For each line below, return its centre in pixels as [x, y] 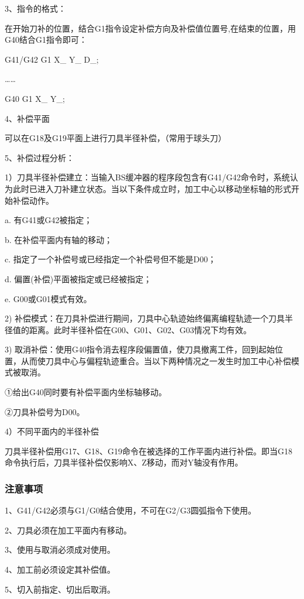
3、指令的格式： [35, 8]
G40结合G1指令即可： [46, 40]
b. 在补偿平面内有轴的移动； [59, 239]
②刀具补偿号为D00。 [45, 411]
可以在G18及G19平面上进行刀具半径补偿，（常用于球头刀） [115, 138]
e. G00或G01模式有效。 [48, 298]
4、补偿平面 [27, 118]
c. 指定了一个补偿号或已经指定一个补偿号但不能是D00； [110, 259]
